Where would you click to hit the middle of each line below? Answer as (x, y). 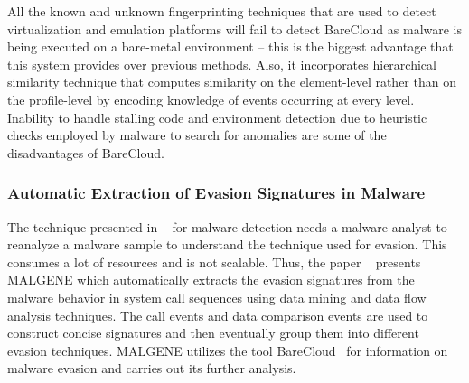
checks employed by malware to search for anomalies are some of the (197, 135)
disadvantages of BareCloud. (86, 152)
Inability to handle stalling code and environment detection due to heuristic (217, 117)
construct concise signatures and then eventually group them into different (213, 333)
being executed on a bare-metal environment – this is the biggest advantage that (230, 47)
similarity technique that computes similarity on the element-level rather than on (232, 82)
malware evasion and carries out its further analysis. (152, 368)
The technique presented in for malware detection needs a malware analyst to (227, 226)
